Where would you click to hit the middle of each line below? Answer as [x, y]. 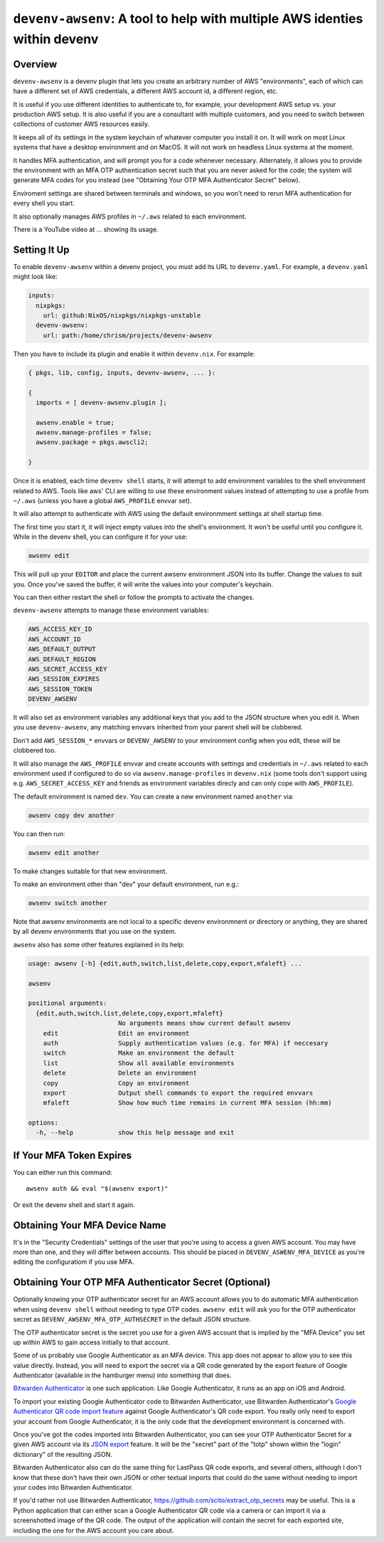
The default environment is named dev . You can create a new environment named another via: [154, 796]
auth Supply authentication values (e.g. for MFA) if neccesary [186, 1043]
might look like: [36, 277]
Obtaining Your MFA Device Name [90, 1225]
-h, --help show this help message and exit [135, 1133]
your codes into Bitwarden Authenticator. [73, 1487]
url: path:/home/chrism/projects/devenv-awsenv [128, 335]
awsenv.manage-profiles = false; [94, 433]
